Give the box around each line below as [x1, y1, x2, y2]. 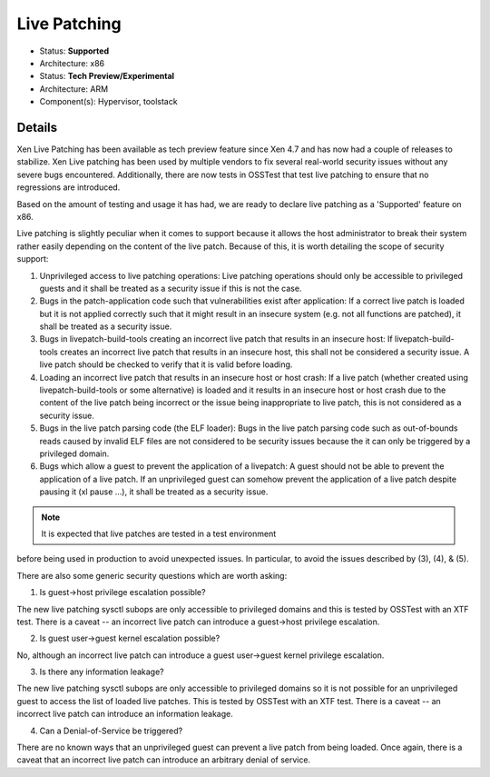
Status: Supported [39, 45, 109, 56]
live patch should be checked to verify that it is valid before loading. [39, 359, 293, 370]
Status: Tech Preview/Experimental [39, 71, 175, 82]
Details [16, 119, 58, 135]
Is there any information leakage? [39, 666, 164, 677]
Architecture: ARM [39, 83, 109, 95]
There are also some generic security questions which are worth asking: [16, 570, 288, 581]
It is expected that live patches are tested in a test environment [41, 528, 277, 539]
